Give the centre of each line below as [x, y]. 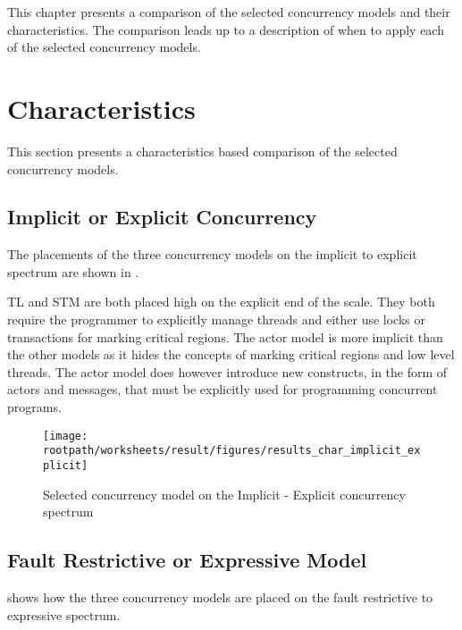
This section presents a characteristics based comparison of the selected [202, 151]
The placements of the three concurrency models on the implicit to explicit [212, 254]
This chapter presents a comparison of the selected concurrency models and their [229, 12]
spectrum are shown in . [73, 271]
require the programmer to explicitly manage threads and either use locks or [216, 319]
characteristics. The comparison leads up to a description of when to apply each [226, 29]
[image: [66, 436]
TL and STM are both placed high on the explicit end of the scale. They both [221, 302]
